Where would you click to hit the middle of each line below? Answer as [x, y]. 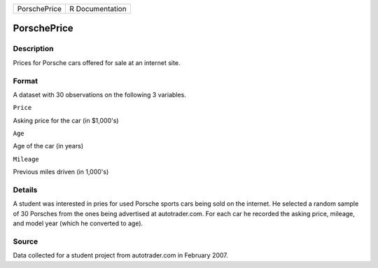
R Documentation [98, 9]
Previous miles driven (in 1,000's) [61, 172]
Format [26, 80]
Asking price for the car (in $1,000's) [66, 120]
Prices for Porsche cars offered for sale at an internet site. [97, 62]
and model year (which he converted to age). [78, 223]
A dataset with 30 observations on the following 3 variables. [100, 94]
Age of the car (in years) [48, 146]
